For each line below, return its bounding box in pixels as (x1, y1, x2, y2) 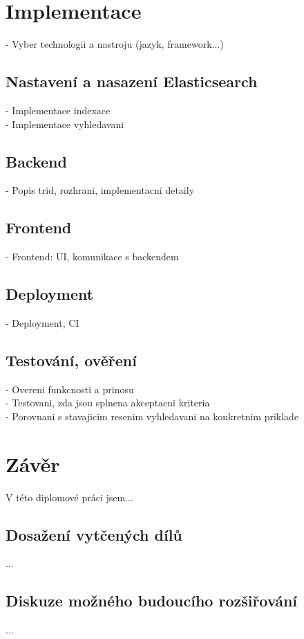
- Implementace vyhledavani (6, 116, 124, 131)
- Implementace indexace (6, 102, 111, 117)
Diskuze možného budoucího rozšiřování (6, 590, 298, 611)
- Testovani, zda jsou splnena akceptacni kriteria (6, 395, 210, 410)
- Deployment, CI (6, 315, 79, 330)
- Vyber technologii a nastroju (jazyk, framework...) (6, 37, 224, 51)
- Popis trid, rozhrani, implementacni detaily (6, 183, 195, 197)
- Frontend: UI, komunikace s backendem (6, 249, 179, 264)
